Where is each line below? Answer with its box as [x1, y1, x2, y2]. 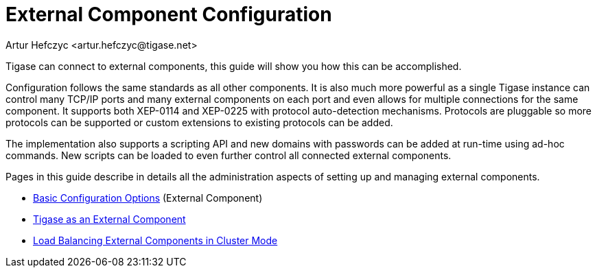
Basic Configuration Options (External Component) [33, 191, 263, 204]
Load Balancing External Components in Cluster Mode [33, 234, 278, 246]
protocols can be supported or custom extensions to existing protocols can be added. [5, 116, 393, 128]
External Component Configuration [5, 3, 332, 26]
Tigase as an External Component [33, 213, 186, 225]
